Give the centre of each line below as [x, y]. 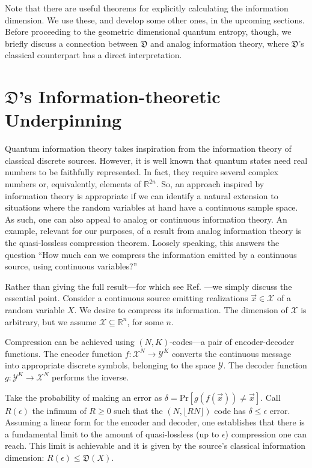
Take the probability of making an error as [84, 397]
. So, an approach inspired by [210, 184]
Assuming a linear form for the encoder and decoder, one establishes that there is [155, 422]
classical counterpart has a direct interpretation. [93, 55]
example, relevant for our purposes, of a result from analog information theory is [153, 231]
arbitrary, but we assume [51, 321]
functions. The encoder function [63, 353]
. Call [271, 397]
